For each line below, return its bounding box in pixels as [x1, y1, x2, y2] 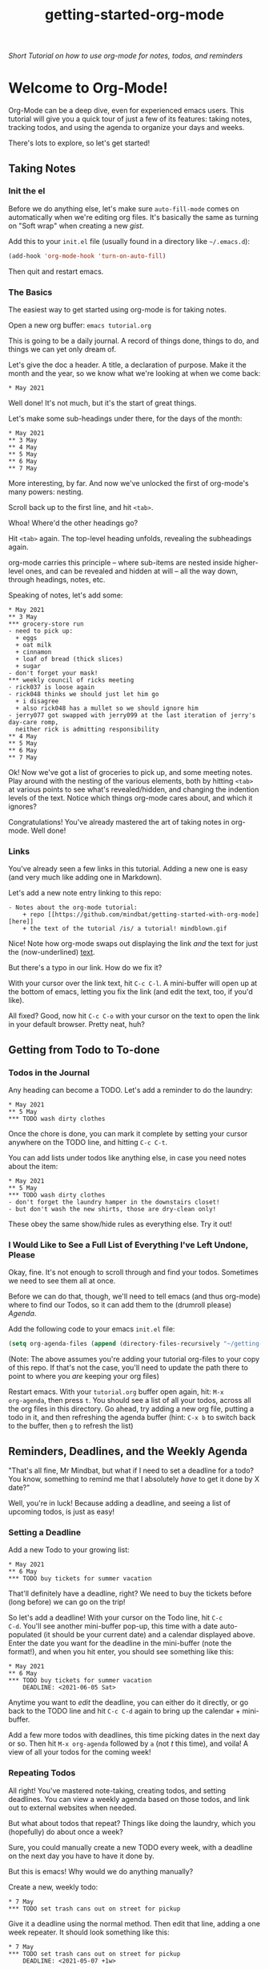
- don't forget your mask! [8, 669, 98, 677]
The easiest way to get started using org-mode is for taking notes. [8, 304, 227, 314]
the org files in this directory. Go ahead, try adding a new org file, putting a [8, 1404, 255, 1414]
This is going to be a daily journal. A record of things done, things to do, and [8, 336, 259, 345]
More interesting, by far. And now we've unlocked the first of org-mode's [8, 478, 250, 487]
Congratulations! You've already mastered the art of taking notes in [8, 817, 230, 826]
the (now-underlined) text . [8, 948, 95, 957]
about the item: [8, 1161, 58, 1171]
